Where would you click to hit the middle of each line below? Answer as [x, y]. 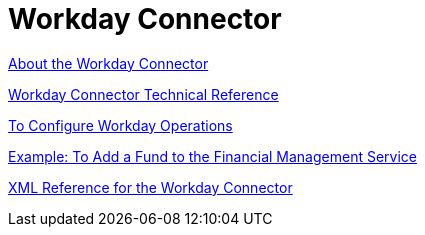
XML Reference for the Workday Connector [150, 187]
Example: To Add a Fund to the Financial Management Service [212, 156]
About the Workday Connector [108, 63]
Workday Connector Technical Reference [143, 94]
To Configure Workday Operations [120, 125]
